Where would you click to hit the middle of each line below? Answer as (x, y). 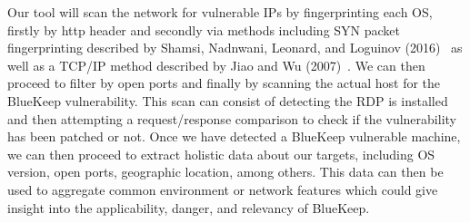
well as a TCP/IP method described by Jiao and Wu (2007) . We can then (216, 65)
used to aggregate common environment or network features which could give (223, 189)
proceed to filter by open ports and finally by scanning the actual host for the (224, 83)
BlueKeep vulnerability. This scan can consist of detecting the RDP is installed (228, 100)
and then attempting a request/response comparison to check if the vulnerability (232, 118)
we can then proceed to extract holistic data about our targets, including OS (221, 154)
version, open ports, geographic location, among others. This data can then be (225, 172)
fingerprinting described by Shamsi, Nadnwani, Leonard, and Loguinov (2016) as (235, 48)
